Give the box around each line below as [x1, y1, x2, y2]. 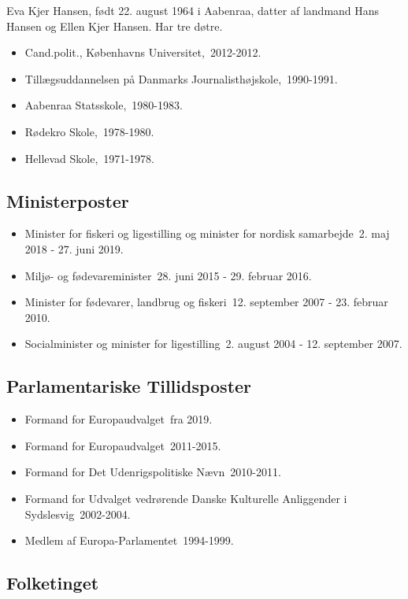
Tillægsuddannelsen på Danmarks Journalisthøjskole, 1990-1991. [24, 70, 338, 87]
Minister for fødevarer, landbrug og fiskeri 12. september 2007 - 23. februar [24, 294, 388, 310]
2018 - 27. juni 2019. [24, 240, 124, 257]
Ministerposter [6, 188, 129, 213]
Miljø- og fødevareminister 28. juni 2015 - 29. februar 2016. [24, 267, 312, 283]
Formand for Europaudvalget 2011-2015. [24, 437, 221, 453]
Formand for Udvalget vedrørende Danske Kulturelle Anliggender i [24, 490, 347, 506]
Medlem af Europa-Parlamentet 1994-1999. [24, 532, 234, 549]
